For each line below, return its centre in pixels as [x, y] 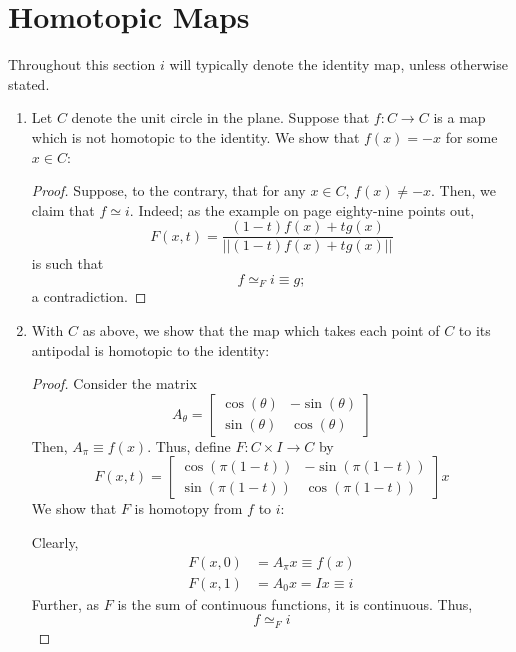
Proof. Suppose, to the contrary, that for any [168, 190]
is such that [67, 263]
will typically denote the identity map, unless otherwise [338, 64]
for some [471, 136]
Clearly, [55, 541]
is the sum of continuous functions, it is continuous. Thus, [295, 603]
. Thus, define [189, 445]
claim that [63, 209]
